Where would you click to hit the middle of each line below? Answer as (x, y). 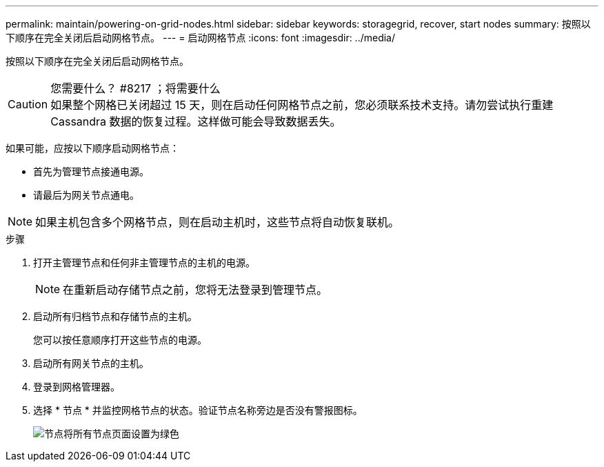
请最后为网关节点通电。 (86, 195)
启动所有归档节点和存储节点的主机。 (115, 316)
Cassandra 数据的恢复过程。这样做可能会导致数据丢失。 (196, 121)
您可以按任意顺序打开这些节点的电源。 (120, 340)
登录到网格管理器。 (77, 387)
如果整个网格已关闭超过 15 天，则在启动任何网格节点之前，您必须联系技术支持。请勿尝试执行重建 (302, 105)
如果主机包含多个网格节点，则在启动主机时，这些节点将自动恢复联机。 (218, 222)
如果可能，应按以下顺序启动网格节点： (92, 148)
